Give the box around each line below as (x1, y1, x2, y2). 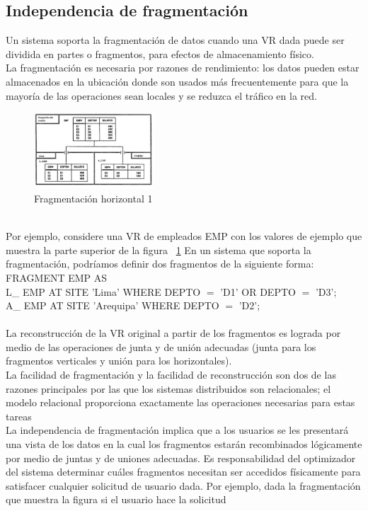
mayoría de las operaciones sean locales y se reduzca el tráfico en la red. (6, 88, 317, 103)
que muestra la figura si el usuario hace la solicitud (6, 492, 226, 507)
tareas (6, 408, 32, 423)
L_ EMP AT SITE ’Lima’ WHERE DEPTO (6, 284, 201, 299)
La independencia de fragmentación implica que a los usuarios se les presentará (6, 423, 349, 437)
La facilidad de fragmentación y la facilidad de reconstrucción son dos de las (6, 367, 336, 382)
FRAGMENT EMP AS (6, 270, 108, 285)
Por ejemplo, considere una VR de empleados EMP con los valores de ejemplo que (6, 229, 362, 243)
